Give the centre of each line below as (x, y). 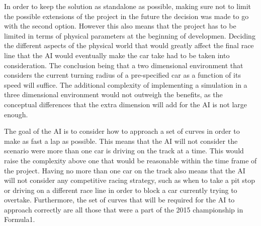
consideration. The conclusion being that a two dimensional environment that (124, 65)
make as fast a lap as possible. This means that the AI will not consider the (121, 141)
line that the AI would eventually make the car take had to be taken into (117, 55)
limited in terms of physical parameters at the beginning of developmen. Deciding (130, 35)
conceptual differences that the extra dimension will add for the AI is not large (125, 104)
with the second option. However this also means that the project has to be (120, 26)
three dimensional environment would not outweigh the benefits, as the (113, 94)
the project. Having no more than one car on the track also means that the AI (125, 170)
